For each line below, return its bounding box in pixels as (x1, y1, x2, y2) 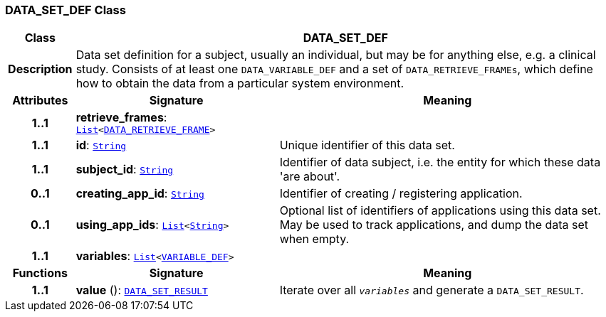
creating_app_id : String (75, 186, 204, 201)
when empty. (279, 232, 350, 247)
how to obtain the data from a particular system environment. (75, 76, 404, 91)
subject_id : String (75, 162, 174, 177)
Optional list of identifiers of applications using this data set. (279, 203, 601, 218)
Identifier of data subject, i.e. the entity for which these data (279, 155, 601, 170)
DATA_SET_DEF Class (5, 3, 126, 17)
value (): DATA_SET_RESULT (75, 283, 208, 298)
